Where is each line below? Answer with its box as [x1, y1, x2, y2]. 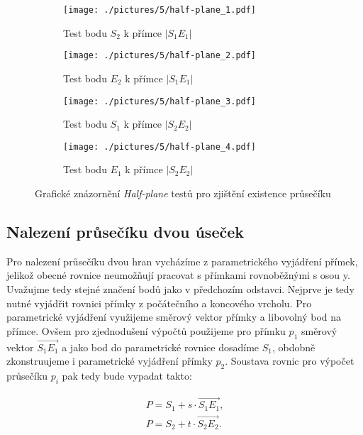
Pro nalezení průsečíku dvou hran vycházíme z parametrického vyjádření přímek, [6, 253, 358, 268]
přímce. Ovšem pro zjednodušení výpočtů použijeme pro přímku [6, 323, 286, 338]
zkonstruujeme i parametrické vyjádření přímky [6, 353, 213, 368]
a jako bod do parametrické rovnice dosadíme [62, 339, 259, 354]
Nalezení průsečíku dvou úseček [6, 220, 244, 242]
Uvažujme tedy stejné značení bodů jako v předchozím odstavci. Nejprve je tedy [6, 281, 354, 296]
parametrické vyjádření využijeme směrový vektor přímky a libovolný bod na [6, 309, 342, 324]
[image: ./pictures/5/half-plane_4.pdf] [63, 141, 257, 152]
